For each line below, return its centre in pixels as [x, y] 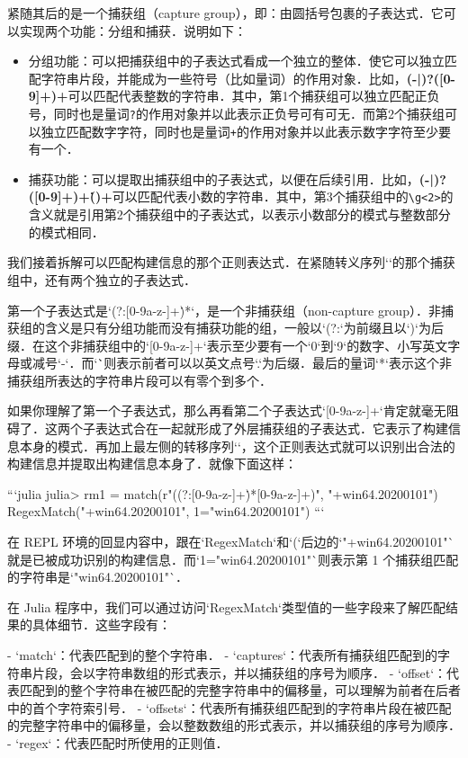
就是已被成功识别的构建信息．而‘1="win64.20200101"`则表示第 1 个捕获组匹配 [233, 559]
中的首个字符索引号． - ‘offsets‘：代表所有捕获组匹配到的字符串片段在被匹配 [229, 707]
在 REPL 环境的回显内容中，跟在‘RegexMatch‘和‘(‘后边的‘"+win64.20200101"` [231, 542]
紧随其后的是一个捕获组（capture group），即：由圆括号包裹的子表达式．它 [225, 13]
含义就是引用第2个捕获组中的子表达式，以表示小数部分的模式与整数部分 [239, 214]
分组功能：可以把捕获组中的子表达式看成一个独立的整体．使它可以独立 [236, 61]
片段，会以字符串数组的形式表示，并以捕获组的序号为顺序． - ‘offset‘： [239, 672]
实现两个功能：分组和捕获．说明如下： [133, 30]
